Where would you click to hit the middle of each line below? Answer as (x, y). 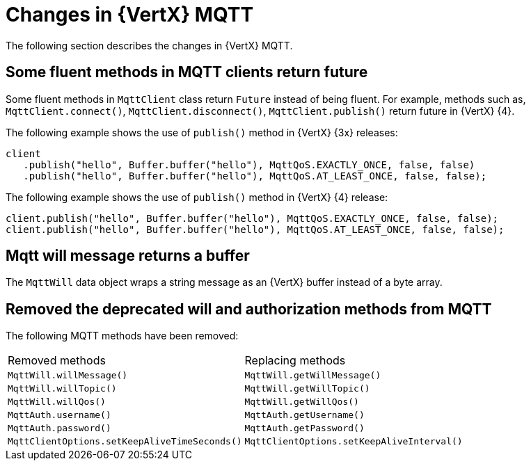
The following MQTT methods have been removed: (122, 336)
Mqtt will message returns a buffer (128, 256)
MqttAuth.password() (60, 428)
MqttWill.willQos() (57, 402)
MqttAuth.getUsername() (304, 415)
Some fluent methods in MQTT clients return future (187, 72)
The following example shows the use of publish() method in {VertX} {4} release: (197, 197)
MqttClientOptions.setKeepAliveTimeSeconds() (125, 442)
